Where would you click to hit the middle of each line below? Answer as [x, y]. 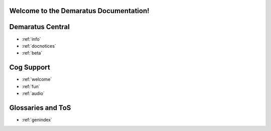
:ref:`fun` [31, 86]
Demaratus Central [39, 27]
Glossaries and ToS [40, 108]
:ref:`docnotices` [39, 46]
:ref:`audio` [33, 93]
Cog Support [30, 68]
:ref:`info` [31, 39]
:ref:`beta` [32, 53]
